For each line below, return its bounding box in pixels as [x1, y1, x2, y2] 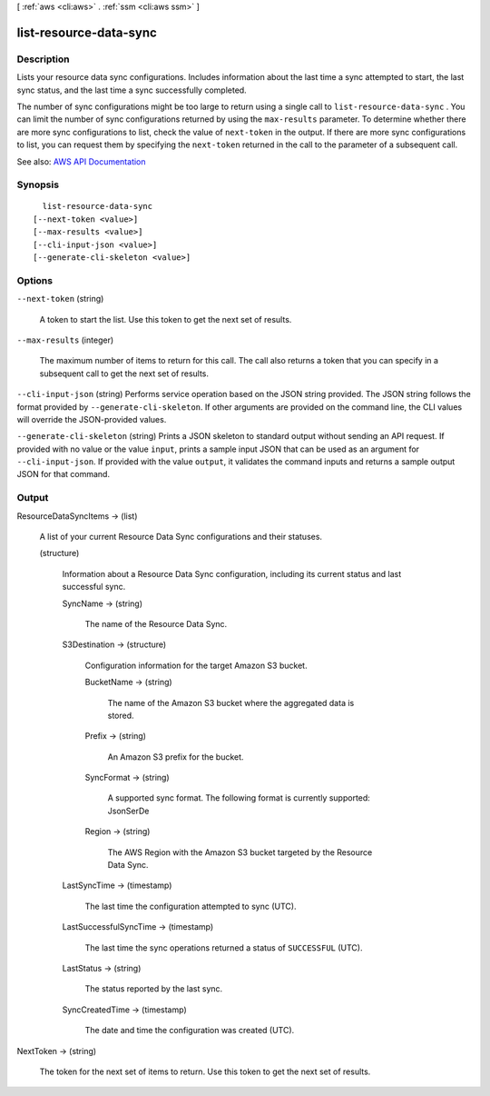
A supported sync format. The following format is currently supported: [107, 792, 371, 803]
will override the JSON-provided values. [16, 413, 167, 424]
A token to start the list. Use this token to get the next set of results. [39, 314, 292, 324]
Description [16, 53, 70, 65]
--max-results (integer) [16, 334, 114, 345]
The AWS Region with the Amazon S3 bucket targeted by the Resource [107, 846, 373, 858]
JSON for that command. [16, 469, 111, 480]
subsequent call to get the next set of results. [39, 368, 209, 379]
